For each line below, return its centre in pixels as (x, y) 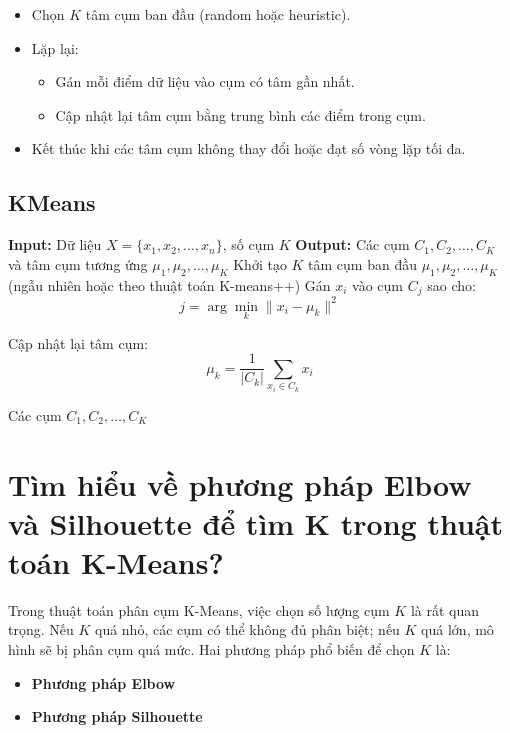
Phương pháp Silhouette (117, 716)
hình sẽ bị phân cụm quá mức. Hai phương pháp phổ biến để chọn (211, 649)
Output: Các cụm (352, 244)
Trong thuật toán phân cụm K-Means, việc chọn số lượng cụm (199, 609)
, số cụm (248, 244)
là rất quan (445, 609)
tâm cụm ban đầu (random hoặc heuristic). (218, 14)
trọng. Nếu (41, 629)
